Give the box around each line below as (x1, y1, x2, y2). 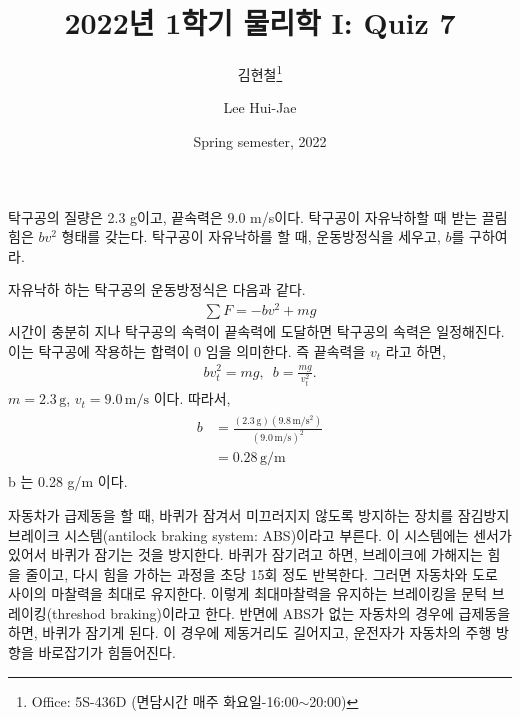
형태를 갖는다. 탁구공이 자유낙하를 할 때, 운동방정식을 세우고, (61, 226, 441, 247)
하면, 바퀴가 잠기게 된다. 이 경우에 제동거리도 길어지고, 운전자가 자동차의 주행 (8, 622, 492, 643)
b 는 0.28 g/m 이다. (8, 471, 128, 492)
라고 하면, (385, 340, 446, 361)
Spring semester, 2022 (193, 130, 327, 151)
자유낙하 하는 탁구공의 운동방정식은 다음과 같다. (8, 279, 306, 300)
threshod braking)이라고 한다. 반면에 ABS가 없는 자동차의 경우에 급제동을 (52, 602, 511, 623)
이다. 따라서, (153, 388, 231, 409)
